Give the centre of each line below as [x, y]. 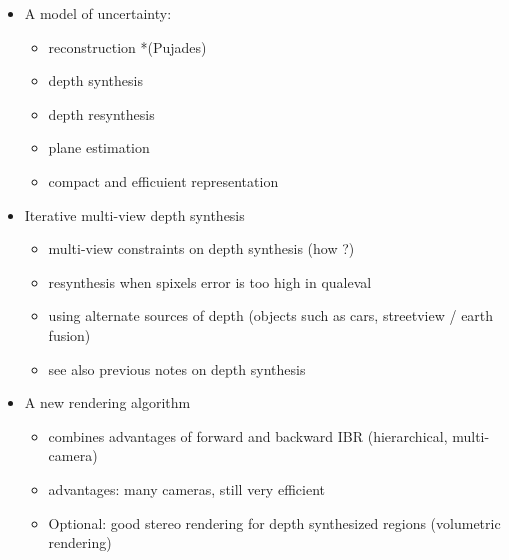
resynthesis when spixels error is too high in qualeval [210, 281]
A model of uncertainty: [98, 13]
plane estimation [99, 147]
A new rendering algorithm [107, 402]
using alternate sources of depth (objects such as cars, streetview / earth [271, 315]
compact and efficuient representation [163, 180]
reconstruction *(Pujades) [127, 46]
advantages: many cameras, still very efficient [186, 488]
